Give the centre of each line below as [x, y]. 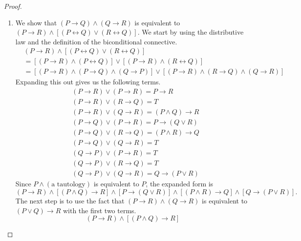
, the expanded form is [180, 184]
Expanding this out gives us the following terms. [88, 82]
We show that [36, 22]
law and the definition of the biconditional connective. [96, 41]
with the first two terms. [99, 210]
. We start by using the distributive [191, 32]
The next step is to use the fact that [70, 200]
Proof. [13, 6]
